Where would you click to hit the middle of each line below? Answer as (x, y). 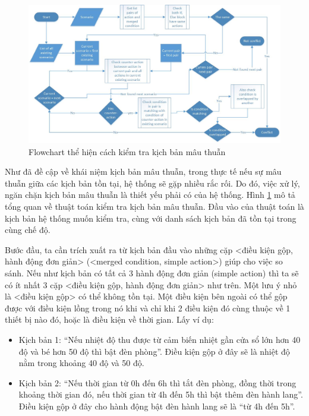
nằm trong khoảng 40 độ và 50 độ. (81, 363)
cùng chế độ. (28, 230)
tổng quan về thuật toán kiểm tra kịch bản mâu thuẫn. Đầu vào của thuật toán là (154, 207)
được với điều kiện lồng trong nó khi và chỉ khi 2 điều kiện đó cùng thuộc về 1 (148, 308)
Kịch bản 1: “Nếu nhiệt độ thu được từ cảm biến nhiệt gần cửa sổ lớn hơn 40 (160, 340)
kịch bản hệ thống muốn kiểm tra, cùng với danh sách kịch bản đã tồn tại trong (151, 218)
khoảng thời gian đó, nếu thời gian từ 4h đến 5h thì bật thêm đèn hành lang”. (161, 394)
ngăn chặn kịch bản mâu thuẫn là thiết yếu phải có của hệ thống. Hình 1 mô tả (150, 195)
